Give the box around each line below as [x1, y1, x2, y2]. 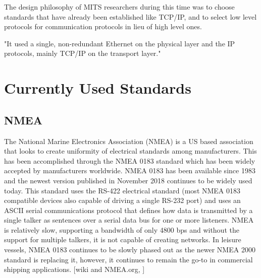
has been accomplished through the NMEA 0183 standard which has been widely [4, 155, 255, 166]
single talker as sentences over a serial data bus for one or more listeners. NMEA [4, 215, 254, 225]
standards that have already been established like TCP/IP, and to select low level [4, 11, 257, 22]
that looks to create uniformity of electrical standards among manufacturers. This [4, 146, 257, 156]
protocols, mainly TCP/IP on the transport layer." [4, 48, 161, 58]
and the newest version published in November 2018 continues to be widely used [4, 175, 252, 185]
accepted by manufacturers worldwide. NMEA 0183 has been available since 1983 [4, 165, 255, 176]
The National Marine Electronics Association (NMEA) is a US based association [4, 135, 253, 146]
